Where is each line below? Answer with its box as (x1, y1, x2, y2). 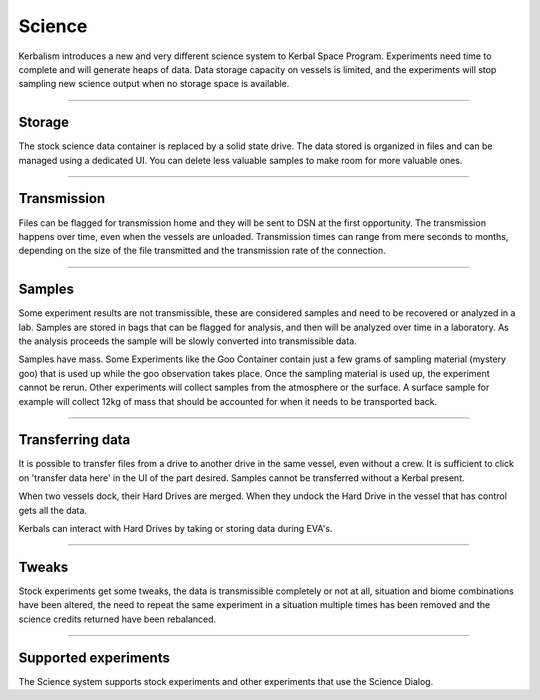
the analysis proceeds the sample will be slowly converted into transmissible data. (18, 335, 357, 347)
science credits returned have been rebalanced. (18, 613, 217, 625)
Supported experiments (18, 649, 170, 666)
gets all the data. (18, 504, 88, 516)
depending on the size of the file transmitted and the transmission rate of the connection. (18, 245, 387, 257)
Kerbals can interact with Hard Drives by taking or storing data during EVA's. (18, 523, 333, 535)
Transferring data (18, 431, 131, 449)
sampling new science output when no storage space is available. (18, 78, 290, 90)
